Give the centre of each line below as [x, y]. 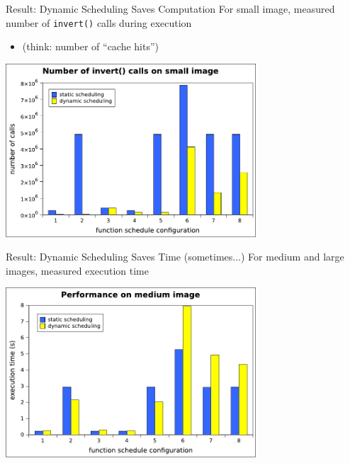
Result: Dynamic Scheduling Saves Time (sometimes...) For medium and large [175, 257]
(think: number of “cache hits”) [91, 46]
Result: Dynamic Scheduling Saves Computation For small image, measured [170, 8]
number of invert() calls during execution [99, 22]
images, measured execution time [77, 270]
